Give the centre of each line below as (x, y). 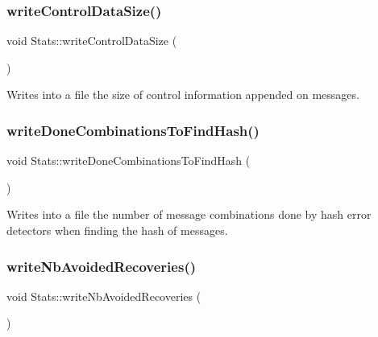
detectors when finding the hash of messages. (117, 230)
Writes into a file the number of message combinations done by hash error (189, 214)
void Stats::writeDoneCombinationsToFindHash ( (129, 160)
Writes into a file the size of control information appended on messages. (183, 95)
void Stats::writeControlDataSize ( (92, 41)
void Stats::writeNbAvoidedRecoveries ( (104, 296)
